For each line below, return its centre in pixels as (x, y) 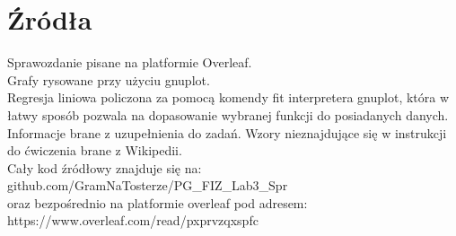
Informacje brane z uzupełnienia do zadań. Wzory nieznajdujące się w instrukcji (227, 132)
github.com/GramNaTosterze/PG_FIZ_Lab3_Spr (148, 185)
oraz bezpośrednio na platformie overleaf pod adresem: (158, 202)
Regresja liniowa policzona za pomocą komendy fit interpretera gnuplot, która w (228, 97)
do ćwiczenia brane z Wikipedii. (95, 150)
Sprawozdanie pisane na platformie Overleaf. (130, 62)
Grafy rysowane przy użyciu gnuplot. (109, 79)
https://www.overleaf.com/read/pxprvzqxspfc (133, 220)
